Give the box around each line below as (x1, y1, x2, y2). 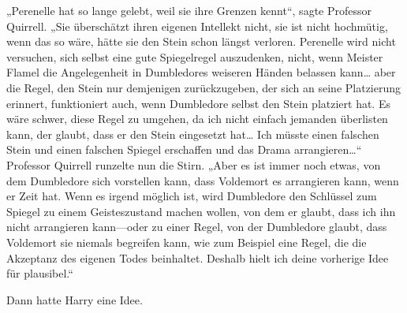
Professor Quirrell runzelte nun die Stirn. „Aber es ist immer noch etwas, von (6, 156, 381, 173)
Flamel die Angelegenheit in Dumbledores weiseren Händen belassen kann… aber (6, 64, 396, 80)
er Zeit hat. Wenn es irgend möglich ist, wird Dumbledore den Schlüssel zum (6, 188, 377, 204)
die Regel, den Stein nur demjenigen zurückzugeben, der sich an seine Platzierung (6, 79, 401, 95)
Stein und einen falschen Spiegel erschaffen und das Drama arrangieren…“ (6, 141, 362, 158)
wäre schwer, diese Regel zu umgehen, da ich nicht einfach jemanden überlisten (6, 110, 388, 127)
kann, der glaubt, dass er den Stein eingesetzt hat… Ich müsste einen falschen (6, 125, 379, 142)
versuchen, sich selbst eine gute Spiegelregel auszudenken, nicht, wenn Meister (6, 48, 383, 65)
